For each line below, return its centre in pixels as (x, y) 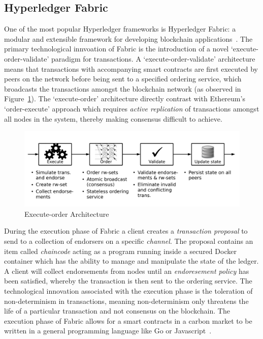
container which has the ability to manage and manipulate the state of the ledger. (131, 261)
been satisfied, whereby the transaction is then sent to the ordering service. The (128, 281)
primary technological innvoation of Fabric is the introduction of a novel (117, 49)
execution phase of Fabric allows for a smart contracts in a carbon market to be (128, 320)
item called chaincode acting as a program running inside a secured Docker (120, 251)
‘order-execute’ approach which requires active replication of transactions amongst (132, 108)
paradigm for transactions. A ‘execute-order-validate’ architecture (153, 58)
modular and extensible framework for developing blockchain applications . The (128, 38)
